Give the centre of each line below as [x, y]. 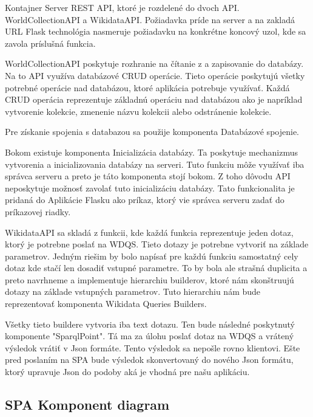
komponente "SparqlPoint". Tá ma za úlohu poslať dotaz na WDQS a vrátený [150, 336]
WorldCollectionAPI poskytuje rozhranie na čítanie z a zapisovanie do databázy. [154, 64]
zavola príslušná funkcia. [50, 43]
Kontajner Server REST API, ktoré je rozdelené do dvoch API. [122, 7]
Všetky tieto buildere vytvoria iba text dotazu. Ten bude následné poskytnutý [150, 324]
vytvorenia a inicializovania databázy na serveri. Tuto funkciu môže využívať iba [155, 164]
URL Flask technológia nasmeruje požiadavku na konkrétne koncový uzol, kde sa [156, 31]
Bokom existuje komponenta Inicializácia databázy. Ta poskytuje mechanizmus [152, 152]
